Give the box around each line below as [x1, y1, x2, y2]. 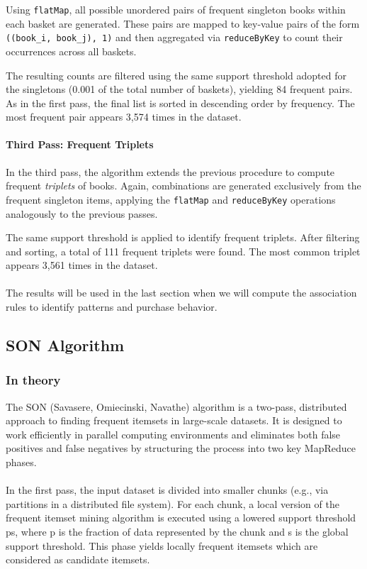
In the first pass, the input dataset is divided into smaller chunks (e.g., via [6, 482, 329, 497]
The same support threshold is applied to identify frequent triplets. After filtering [6, 230, 360, 245]
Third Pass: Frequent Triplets [6, 137, 154, 152]
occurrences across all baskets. [6, 43, 137, 58]
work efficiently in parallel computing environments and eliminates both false [6, 426, 341, 441]
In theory [6, 371, 61, 389]
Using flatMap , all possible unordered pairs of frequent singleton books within [6, 2, 346, 16]
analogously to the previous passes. [6, 206, 158, 221]
